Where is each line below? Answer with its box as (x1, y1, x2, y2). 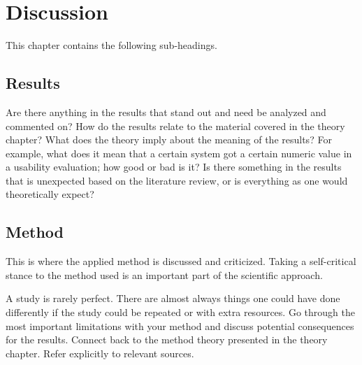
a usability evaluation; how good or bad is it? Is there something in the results (6, 159, 342, 174)
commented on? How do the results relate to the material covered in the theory (6, 118, 345, 133)
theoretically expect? (6, 187, 94, 201)
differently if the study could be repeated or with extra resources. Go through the (6, 305, 355, 320)
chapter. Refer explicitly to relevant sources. (6, 345, 194, 360)
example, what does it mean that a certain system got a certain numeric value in (6, 145, 352, 160)
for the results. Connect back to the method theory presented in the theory (6, 332, 328, 347)
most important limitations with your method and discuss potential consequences (6, 318, 354, 333)
